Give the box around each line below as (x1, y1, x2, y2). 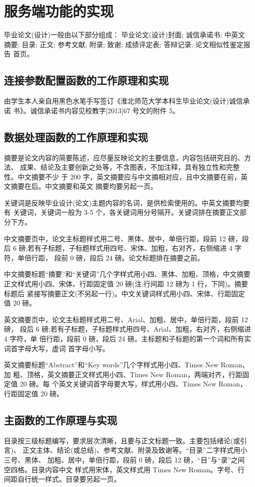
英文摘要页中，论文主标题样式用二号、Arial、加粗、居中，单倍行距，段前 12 (4, 314, 248, 324)
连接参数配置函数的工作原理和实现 (4, 73, 169, 88)
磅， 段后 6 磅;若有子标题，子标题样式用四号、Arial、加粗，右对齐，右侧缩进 (4, 324, 251, 334)
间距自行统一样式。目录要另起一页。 (4, 474, 121, 484)
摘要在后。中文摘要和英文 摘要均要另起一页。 (10, 181, 157, 191)
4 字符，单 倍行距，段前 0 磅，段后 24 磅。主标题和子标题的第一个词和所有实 (4, 333, 251, 343)
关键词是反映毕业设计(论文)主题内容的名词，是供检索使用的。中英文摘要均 (4, 197, 243, 207)
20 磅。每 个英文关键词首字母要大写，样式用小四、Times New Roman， (20, 379, 247, 389)
